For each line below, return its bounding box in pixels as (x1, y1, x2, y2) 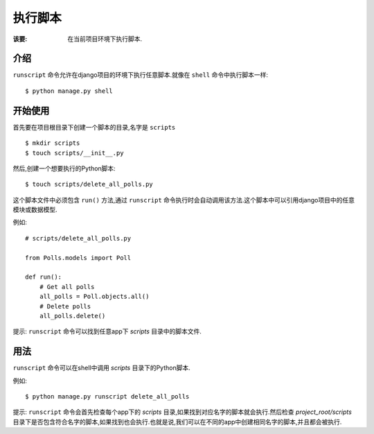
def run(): (25, 273, 62, 281)
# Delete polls (39, 302, 91, 310)
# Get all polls (39, 283, 95, 290)
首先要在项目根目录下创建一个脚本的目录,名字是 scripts (12, 123, 176, 131)
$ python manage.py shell (25, 87, 114, 95)
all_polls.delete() (39, 312, 106, 320)
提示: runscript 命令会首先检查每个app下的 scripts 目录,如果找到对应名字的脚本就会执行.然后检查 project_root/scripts (12, 408, 353, 416)
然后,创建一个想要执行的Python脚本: (12, 164, 116, 173)
